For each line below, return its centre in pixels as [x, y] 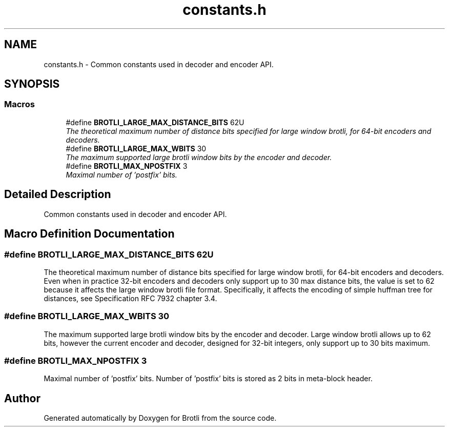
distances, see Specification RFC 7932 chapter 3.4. [130, 298]
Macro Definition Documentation [89, 234]
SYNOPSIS [32, 84]
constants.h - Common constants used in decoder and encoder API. [159, 64]
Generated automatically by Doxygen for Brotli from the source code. [160, 418]
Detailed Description [58, 194]
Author [22, 398]
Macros [19, 104]
